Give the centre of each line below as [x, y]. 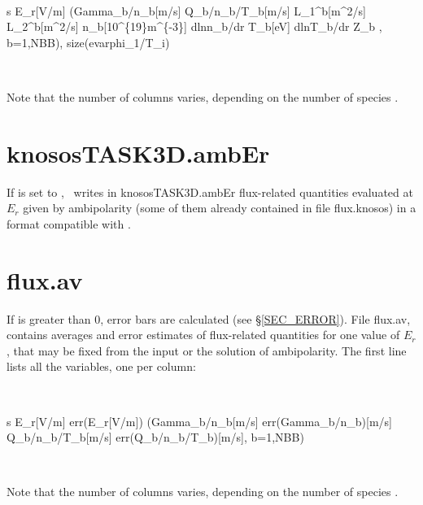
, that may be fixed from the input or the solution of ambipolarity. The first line [207, 350]
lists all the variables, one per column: [101, 366]
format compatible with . [69, 223]
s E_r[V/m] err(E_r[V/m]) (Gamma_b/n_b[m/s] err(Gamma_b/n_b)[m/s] [199, 421]
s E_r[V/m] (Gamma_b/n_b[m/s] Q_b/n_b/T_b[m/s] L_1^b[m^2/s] [186, 10]
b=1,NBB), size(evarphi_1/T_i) [88, 42]
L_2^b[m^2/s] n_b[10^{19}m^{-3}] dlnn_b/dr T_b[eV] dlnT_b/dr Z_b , [194, 26]
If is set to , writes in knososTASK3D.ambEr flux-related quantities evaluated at [210, 192]
